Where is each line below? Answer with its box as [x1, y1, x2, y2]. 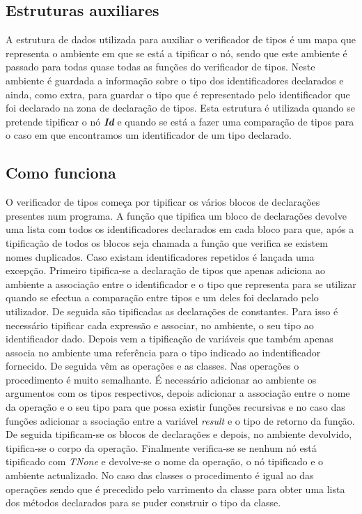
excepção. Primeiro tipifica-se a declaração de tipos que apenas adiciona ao [6, 263, 326, 278]
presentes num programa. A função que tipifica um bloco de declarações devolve [6, 208, 347, 222]
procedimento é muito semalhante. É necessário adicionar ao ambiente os [6, 372, 317, 386]
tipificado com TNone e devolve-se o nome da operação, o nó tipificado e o [6, 454, 324, 469]
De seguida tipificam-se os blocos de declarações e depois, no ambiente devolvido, [6, 427, 352, 441]
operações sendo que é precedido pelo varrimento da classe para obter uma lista [6, 481, 345, 496]
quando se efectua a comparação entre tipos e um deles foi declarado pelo [6, 290, 319, 305]
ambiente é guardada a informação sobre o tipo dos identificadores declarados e [6, 73, 344, 87]
